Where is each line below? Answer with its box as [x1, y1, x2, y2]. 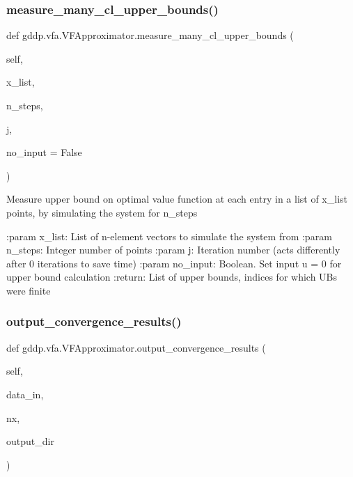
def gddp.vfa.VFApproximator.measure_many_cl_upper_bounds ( [6, 28, 294, 42]
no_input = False [6, 145, 82, 159]
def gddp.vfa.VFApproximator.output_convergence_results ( [6, 340, 266, 354]
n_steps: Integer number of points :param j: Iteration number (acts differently [6, 242, 340, 257]
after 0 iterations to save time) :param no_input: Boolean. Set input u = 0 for [6, 256, 342, 270]
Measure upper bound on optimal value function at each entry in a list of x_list [6, 191, 347, 206]
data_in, [6, 386, 44, 401]
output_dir [6, 434, 54, 448]
